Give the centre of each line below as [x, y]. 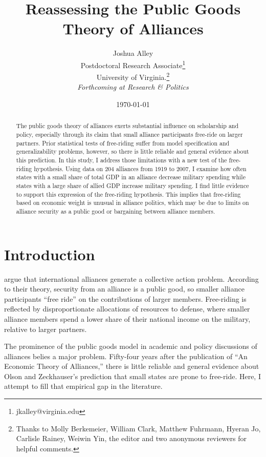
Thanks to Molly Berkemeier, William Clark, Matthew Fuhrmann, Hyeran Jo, [138, 428]
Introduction [50, 254]
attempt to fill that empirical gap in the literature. [83, 386]
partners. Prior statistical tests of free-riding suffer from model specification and [123, 143]
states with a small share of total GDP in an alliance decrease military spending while [131, 177]
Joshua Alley [133, 53]
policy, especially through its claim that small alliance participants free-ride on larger [129, 134]
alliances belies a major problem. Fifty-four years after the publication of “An [126, 356]
